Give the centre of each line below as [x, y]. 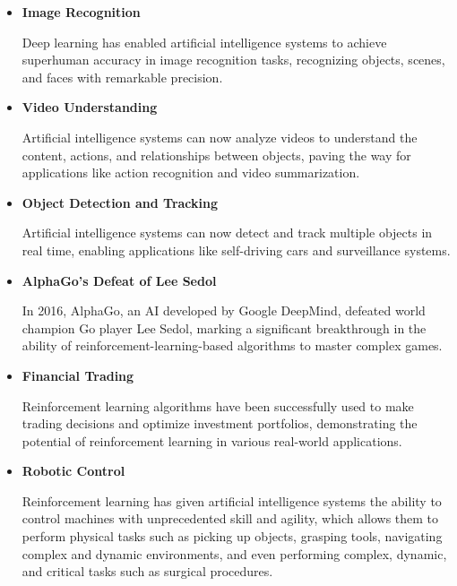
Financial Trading [78, 375]
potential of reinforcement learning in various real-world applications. [212, 440]
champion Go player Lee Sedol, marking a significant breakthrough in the [224, 327]
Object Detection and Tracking [120, 202]
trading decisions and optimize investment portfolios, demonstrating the [220, 423]
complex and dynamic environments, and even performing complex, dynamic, [234, 553]
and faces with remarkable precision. [122, 77]
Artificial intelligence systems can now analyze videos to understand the [220, 137]
